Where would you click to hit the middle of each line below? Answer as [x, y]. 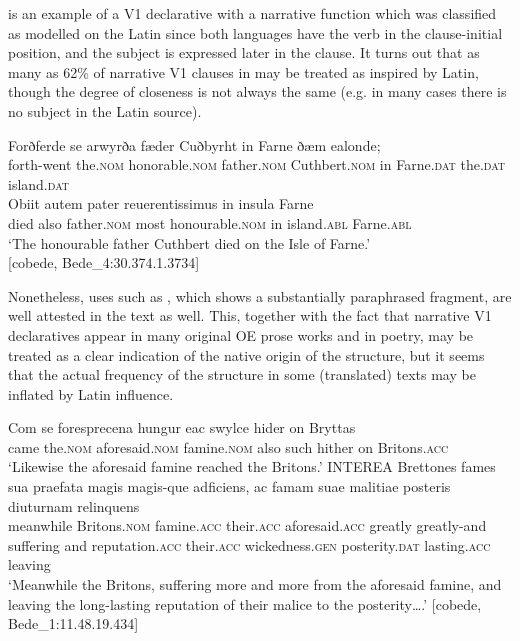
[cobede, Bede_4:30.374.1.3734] [104, 262]
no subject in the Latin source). [105, 110]
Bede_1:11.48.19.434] [73, 623]
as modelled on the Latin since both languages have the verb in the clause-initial [255, 32]
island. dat [39, 183]
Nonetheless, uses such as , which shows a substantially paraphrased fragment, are [260, 295]
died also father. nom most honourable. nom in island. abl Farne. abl [210, 222]
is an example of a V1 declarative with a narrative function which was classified [252, 13]
